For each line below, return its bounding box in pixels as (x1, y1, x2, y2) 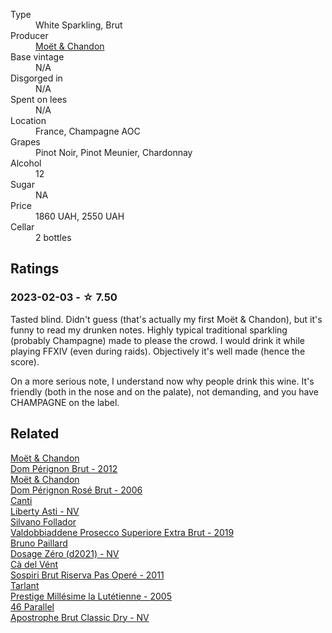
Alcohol (10, 157, 42, 169)
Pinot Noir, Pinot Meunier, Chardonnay (35, 147, 193, 158)
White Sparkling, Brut (35, 19, 123, 31)
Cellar (10, 221, 35, 233)
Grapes (10, 136, 41, 148)
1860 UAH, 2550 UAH (35, 210, 125, 222)
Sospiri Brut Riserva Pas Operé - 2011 (10, 569, 165, 581)
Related (10, 425, 60, 443)
